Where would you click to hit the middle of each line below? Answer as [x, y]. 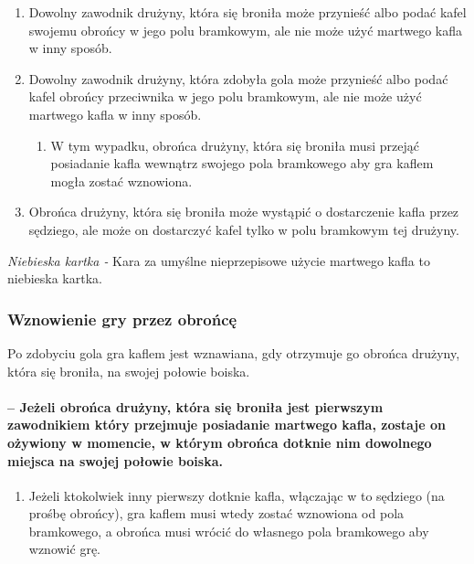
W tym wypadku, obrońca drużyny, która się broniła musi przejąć [235, 145]
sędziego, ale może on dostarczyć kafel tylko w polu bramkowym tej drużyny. [244, 229]
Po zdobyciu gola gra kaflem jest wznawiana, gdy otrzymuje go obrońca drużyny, [234, 352]
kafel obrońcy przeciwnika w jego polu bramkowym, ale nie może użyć [225, 96]
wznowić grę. [64, 549]
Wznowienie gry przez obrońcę [122, 319]
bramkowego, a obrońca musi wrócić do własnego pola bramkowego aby [229, 531]
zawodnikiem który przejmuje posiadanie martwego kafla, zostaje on [226, 425]
